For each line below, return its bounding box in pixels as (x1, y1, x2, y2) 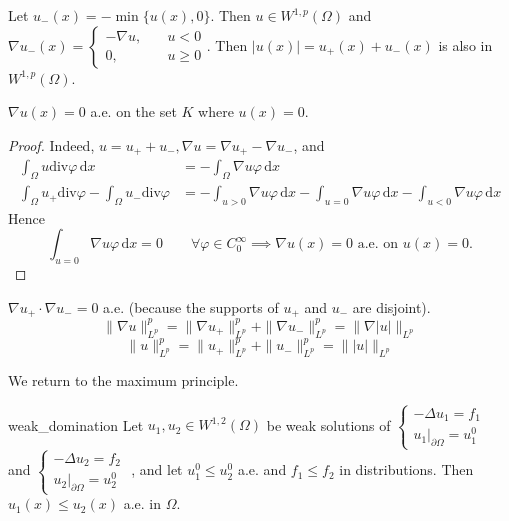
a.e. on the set (90, 101, 177, 122)
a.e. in (123, 493, 162, 514)
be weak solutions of (266, 414, 391, 435)
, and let (131, 459, 183, 480)
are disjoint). (352, 296, 431, 317)
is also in (438, 34, 493, 55)
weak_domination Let (8, 414, 144, 435)
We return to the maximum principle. (8, 369, 239, 390)
